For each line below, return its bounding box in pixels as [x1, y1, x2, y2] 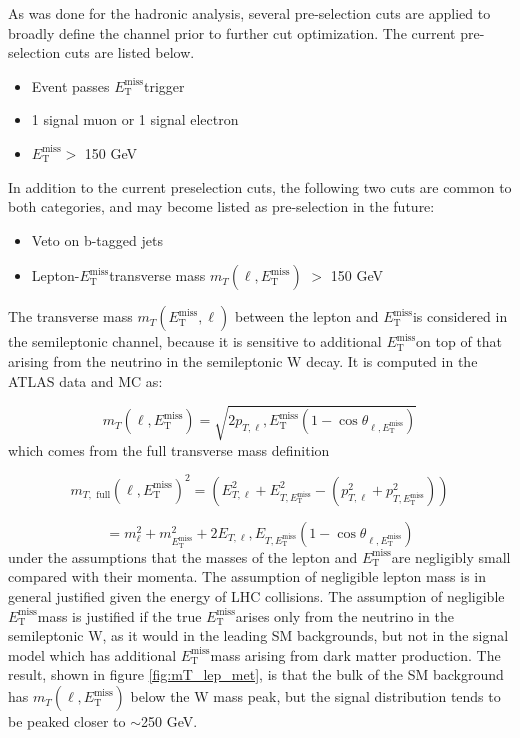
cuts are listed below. [64, 42, 195, 63]
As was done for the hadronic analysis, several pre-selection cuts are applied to [8, 3, 491, 23]
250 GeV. [141, 711, 198, 732]
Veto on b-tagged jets [31, 229, 163, 250]
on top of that [416, 331, 503, 352]
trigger [144, 75, 185, 96]
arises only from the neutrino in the [235, 605, 454, 626]
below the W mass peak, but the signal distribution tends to [130, 686, 501, 707]
